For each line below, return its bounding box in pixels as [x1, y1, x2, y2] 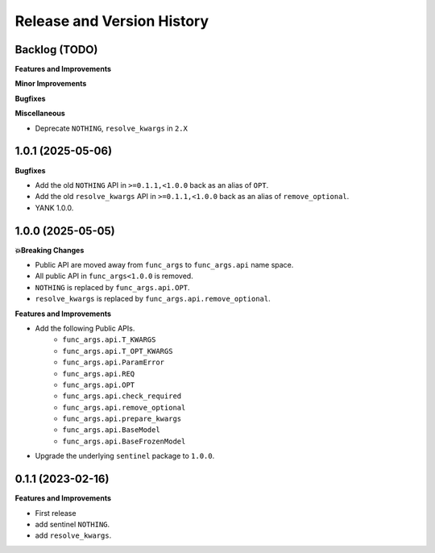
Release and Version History [14, 12, 209, 30]
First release [35, 508, 77, 518]
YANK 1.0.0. [35, 202, 74, 213]
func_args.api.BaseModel [62, 426, 160, 434]
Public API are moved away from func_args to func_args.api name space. [35, 260, 294, 269]
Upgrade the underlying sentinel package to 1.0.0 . [35, 451, 215, 461]
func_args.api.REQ [62, 369, 135, 378]
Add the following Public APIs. [35, 323, 135, 333]
